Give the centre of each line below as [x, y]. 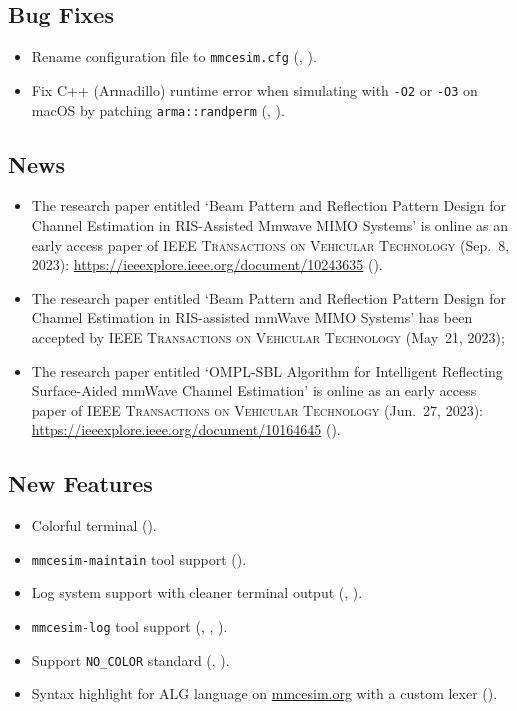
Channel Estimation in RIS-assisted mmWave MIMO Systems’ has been [252, 317]
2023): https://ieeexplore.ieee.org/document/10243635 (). [207, 264]
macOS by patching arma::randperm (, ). [158, 109]
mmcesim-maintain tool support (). [139, 558]
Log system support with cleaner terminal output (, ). [197, 592]
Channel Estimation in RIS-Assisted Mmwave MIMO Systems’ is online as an [269, 224]
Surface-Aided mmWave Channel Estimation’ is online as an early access [254, 390]
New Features [80, 483]
